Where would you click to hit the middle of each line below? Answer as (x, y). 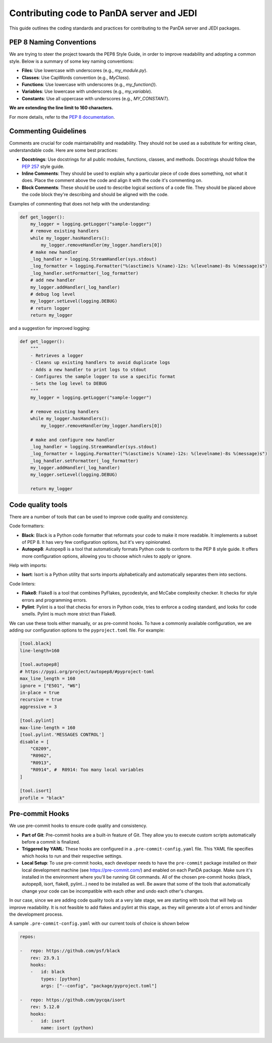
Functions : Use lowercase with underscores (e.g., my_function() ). (89, 85)
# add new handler (53, 280)
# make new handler (54, 252)
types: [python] (61, 979)
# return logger (50, 308)
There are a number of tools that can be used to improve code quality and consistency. (99, 517)
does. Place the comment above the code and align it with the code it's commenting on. (112, 180)
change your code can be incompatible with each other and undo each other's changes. (113, 891)
